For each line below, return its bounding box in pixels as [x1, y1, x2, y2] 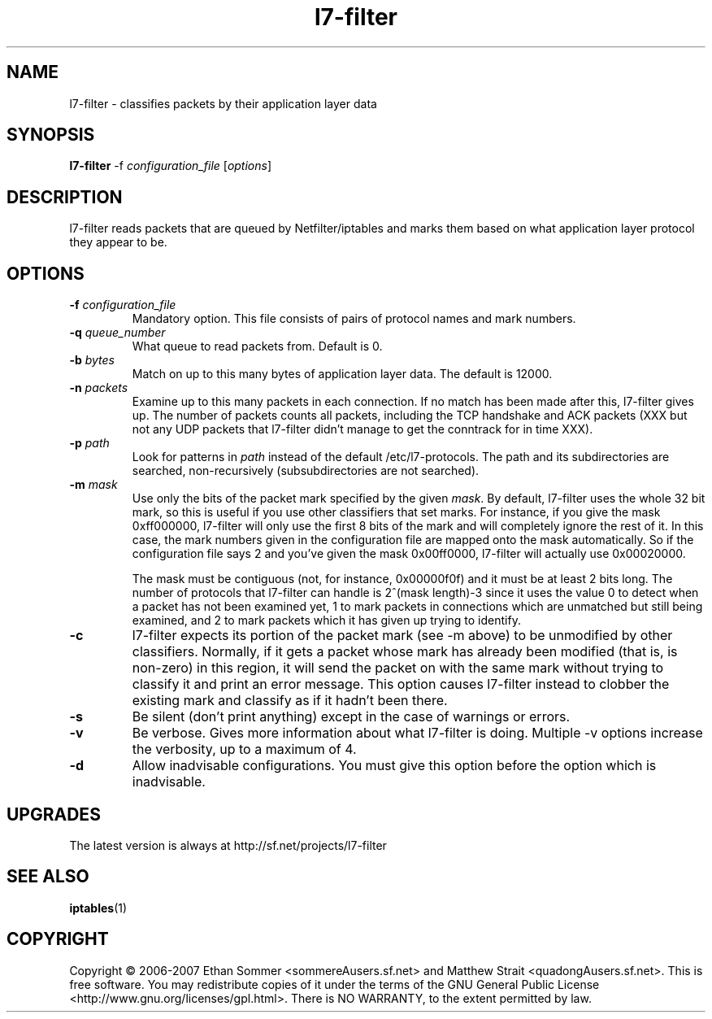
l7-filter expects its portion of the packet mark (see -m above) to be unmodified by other [132, 627, 673, 644]
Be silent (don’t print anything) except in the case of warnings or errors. [132, 708, 571, 725]
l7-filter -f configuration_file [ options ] [69, 159, 272, 173]
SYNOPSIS [7, 124, 95, 146]
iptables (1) [69, 900, 128, 915]
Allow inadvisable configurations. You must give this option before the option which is [132, 757, 657, 774]
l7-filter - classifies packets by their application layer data [69, 96, 377, 111]
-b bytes [69, 353, 115, 368]
